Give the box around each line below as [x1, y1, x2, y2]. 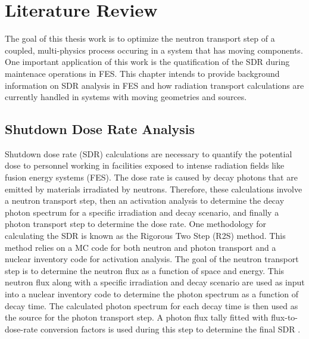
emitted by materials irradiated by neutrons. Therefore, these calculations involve [5, 182, 302, 195]
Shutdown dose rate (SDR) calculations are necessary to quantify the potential [5, 147, 292, 160]
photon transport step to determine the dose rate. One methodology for [5, 217, 267, 230]
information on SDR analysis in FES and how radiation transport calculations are [5, 79, 304, 91]
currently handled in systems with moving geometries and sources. [5, 91, 247, 103]
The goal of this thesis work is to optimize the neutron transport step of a [5, 32, 275, 45]
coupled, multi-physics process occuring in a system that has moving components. [5, 43, 303, 56]
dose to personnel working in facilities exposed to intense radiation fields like [5, 159, 285, 172]
